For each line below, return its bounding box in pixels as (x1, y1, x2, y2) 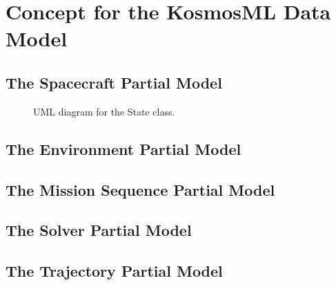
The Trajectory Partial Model (6, 260, 223, 282)
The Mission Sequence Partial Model (6, 178, 275, 200)
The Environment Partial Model (6, 138, 241, 159)
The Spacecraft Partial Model (6, 71, 222, 93)
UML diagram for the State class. (33, 104, 175, 118)
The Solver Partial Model (6, 219, 192, 241)
